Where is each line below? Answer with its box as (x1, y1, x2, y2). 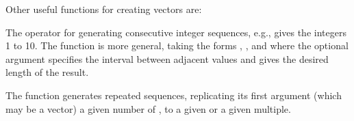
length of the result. (5, 65, 89, 79)
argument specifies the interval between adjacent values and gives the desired (5, 51, 329, 66)
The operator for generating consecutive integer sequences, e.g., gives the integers (5, 25, 346, 39)
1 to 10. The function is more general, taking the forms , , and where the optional (5, 38, 349, 53)
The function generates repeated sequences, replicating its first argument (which (5, 88, 342, 102)
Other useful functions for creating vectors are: (5, 2, 202, 16)
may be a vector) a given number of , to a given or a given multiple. (5, 101, 291, 116)
